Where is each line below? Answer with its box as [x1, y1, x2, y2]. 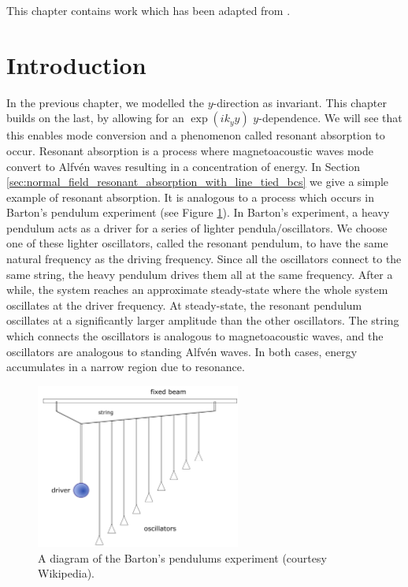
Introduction [6, 48, 147, 80]
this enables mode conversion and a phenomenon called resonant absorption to [6, 127, 385, 143]
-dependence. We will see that [258, 110, 402, 126]
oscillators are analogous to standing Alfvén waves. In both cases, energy [6, 343, 358, 359]
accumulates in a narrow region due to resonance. [6, 359, 245, 375]
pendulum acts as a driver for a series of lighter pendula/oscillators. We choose [6, 219, 388, 236]
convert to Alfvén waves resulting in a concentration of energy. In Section [6, 158, 361, 174]
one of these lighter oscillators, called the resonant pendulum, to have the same [6, 235, 388, 251]
